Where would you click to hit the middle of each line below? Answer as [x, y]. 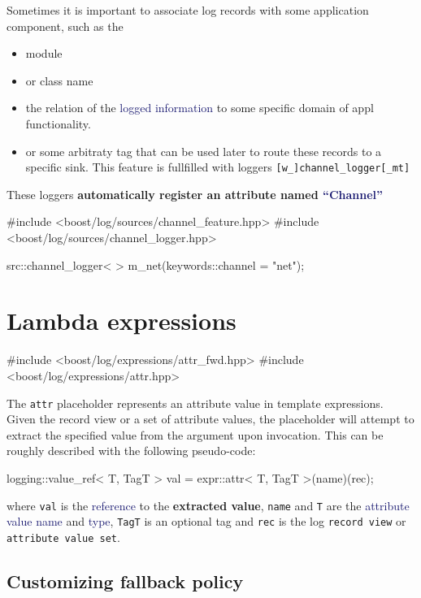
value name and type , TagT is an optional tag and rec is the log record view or [206, 521]
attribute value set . [63, 537]
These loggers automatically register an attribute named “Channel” [195, 194]
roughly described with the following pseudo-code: [131, 451]
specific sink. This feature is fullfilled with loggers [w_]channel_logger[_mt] [218, 167]
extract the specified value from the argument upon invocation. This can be [195, 434]
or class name [59, 80]
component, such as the [65, 26]
